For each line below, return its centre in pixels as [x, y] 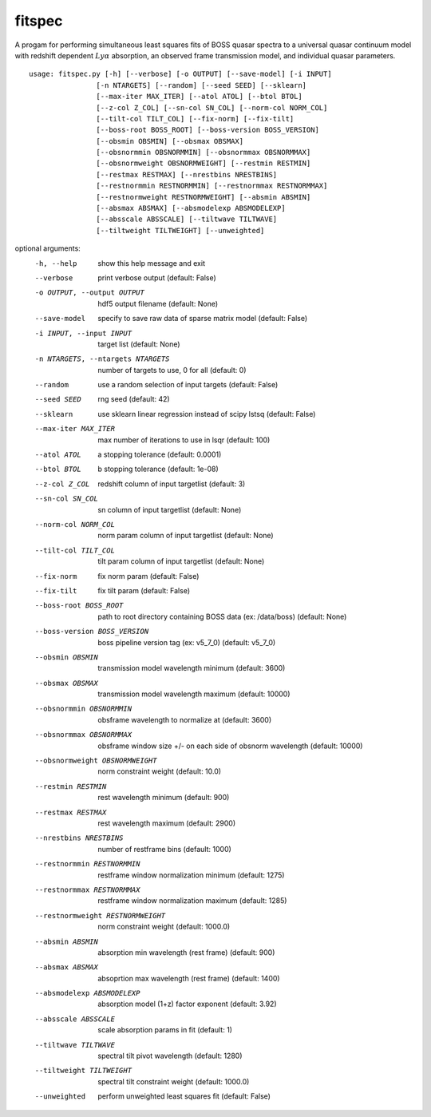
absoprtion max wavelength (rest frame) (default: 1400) [189, 978]
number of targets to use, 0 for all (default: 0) [172, 370]
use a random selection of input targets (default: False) [188, 385]
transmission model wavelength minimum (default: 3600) [192, 668]
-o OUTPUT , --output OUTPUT [90, 293]
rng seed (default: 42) [134, 399]
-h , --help [56, 263]
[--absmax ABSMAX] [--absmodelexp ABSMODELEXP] [191, 208]
